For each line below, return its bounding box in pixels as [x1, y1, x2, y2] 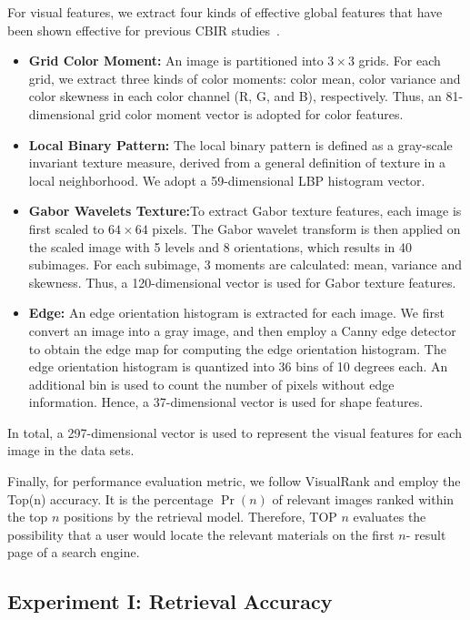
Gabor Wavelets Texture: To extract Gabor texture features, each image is [28, 201, 462, 220]
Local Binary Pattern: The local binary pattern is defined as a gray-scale [28, 135, 453, 154]
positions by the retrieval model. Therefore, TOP [64, 507, 337, 526]
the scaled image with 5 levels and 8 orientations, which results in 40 [28, 237, 412, 256]
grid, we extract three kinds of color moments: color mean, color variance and [28, 68, 461, 87]
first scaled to [28, 219, 105, 238]
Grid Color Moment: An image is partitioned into [28, 51, 324, 70]
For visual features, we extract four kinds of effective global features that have [7, 3, 443, 21]
